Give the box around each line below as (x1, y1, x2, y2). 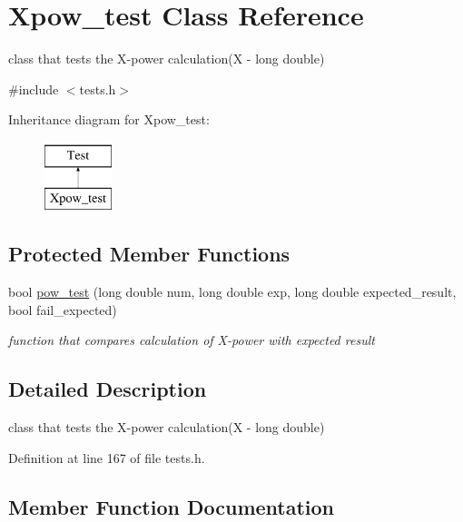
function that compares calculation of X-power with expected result (8, 330, 375, 350)
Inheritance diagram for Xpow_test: (8, 110, 210, 129)
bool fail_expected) (8, 300, 117, 319)
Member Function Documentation (8, 492, 335, 520)
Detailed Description (8, 375, 207, 403)
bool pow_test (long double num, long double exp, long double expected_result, (8, 282, 457, 301)
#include (8, 79, 59, 98)
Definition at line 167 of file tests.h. (8, 448, 205, 467)
